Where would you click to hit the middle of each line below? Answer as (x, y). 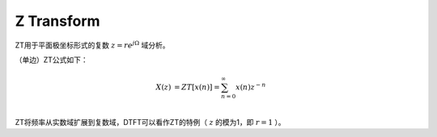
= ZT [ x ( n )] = (197, 87)
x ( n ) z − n (250, 87)
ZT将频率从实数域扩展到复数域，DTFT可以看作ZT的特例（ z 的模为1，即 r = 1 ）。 (151, 122)
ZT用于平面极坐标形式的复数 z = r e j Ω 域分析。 (92, 44)
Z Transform (57, 21)
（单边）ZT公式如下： (51, 60)
